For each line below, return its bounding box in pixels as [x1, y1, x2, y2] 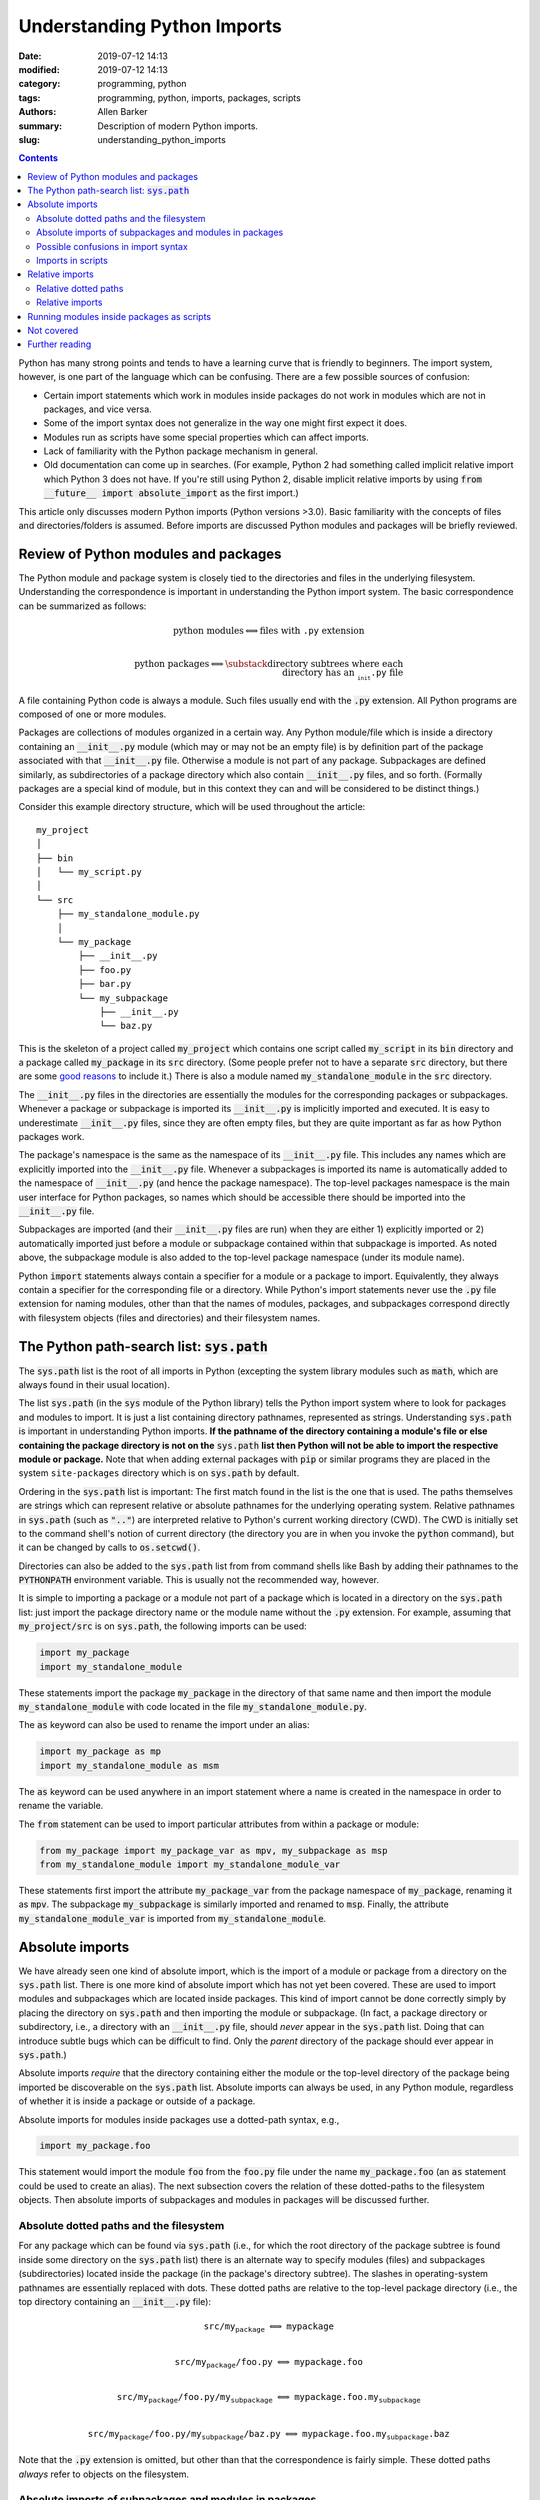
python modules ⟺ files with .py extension [173, 625, 365, 636]
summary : [18, 120, 63, 132]
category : [18, 78, 61, 90]
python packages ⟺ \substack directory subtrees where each [133, 658, 404, 669]
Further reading [27, 338, 92, 350]
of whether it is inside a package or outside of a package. [18, 2095, 256, 2107]
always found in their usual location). [18, 1379, 170, 1391]
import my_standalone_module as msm [39, 1760, 220, 1771]
